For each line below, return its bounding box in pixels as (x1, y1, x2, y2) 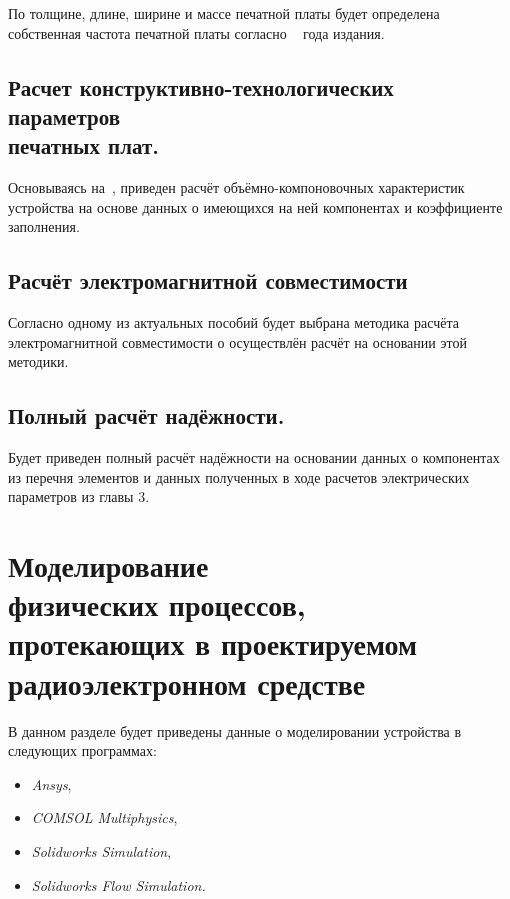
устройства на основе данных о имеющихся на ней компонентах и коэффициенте (8, 196, 503, 217)
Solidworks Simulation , (31, 840, 172, 861)
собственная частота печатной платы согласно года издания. (8, 22, 385, 43)
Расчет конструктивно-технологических (8, 71, 394, 102)
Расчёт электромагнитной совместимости (8, 265, 408, 296)
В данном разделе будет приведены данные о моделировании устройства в (8, 720, 462, 741)
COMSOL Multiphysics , (31, 807, 178, 828)
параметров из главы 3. (8, 486, 150, 507)
